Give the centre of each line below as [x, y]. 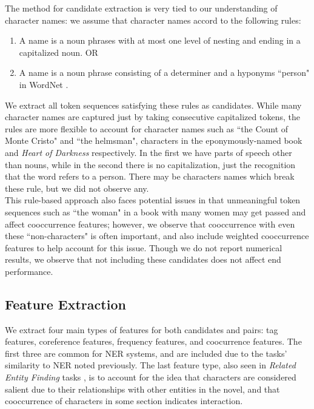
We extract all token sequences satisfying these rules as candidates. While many [153, 105]
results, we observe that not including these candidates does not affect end [143, 259]
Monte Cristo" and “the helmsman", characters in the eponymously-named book [154, 140]
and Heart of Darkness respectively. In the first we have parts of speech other [149, 152]
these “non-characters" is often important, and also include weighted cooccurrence [157, 236]
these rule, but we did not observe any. [77, 188]
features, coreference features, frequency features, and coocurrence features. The [153, 341]
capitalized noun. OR [58, 52]
